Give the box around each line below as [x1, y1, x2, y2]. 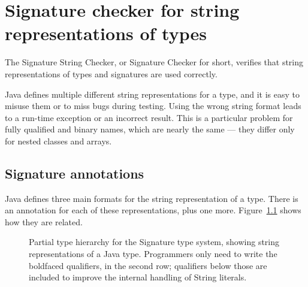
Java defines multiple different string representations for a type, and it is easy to [5, 87, 300, 100]
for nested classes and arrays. [5, 134, 112, 147]
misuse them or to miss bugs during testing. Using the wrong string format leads [5, 99, 301, 112]
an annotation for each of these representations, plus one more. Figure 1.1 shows [5, 204, 301, 216]
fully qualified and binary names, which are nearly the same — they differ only [5, 123, 295, 135]
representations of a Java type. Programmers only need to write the [29, 247, 277, 260]
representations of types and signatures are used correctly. [5, 67, 218, 80]
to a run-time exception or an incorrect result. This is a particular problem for [5, 111, 293, 123]
